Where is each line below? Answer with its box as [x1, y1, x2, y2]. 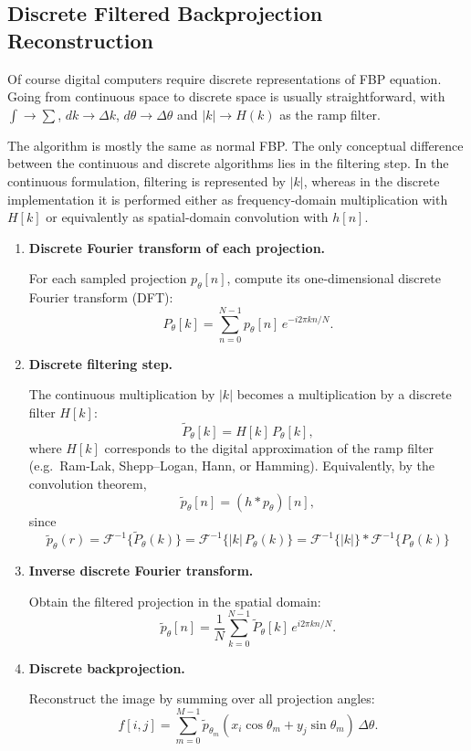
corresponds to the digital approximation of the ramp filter [104, 438, 434, 457]
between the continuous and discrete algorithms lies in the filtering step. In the [7, 153, 449, 173]
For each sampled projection [28, 269, 187, 288]
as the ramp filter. [279, 104, 381, 123]
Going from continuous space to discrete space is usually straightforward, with [7, 87, 445, 106]
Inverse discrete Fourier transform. [28, 561, 254, 580]
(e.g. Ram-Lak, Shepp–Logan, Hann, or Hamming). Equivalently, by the [28, 456, 435, 475]
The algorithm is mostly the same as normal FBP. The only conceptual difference [7, 135, 464, 154]
